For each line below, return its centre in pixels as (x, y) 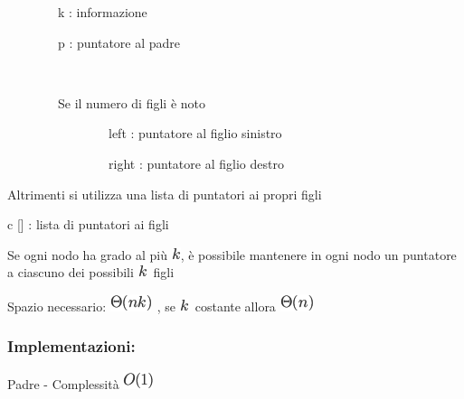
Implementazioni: (71, 346)
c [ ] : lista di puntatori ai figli (88, 224)
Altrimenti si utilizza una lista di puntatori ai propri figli (165, 194)
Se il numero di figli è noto (131, 102)
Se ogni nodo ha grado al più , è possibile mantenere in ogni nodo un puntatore (232, 254)
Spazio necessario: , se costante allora (142, 306)
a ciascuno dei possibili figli (91, 272)
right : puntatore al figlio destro (196, 163)
